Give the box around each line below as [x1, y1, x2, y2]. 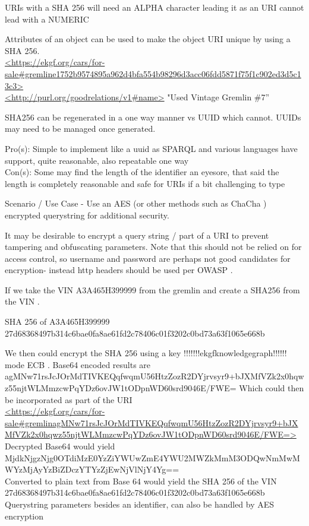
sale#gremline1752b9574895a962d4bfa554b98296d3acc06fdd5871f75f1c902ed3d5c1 [5, 67, 301, 80]
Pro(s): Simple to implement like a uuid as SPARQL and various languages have [5, 142, 298, 154]
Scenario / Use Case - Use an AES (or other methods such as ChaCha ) [5, 197, 267, 210]
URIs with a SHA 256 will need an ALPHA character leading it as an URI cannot [5, 1, 304, 13]
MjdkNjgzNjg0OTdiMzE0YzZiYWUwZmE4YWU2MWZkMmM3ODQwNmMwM [5, 451, 300, 464]
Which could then [239, 382, 304, 394]
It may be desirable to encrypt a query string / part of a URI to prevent [5, 229, 269, 241]
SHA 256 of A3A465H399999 [5, 315, 110, 328]
